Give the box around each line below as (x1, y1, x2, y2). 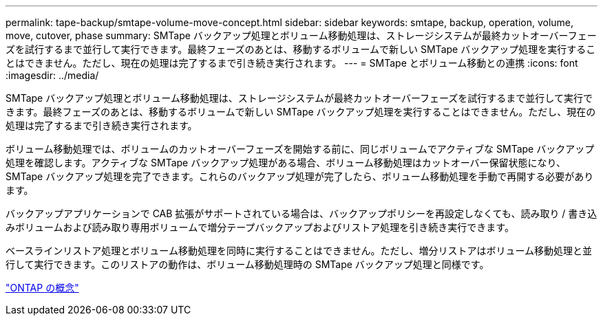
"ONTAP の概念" (6, 282, 79, 294)
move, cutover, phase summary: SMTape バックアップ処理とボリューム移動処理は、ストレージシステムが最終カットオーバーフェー (6, 30, 597, 41)
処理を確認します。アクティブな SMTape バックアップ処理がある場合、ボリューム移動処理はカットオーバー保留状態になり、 (6, 157, 567, 168)
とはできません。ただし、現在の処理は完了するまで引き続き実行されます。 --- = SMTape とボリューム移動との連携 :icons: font (6, 57, 578, 69)
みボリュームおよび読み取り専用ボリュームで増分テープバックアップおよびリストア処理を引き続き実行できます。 (6, 221, 514, 233)
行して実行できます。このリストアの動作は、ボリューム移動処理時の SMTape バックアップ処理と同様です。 (6, 258, 489, 270)
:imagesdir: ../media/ (6, 69, 99, 81)
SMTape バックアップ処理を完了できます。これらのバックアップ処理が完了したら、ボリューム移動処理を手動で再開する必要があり (6, 170, 594, 182)
